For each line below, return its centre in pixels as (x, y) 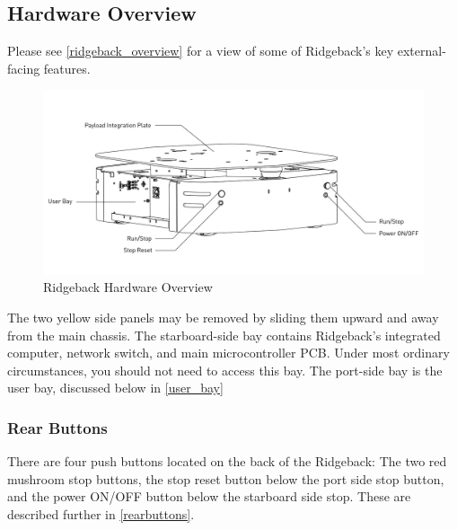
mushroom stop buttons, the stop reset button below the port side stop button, (226, 478)
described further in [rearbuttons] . (101, 513)
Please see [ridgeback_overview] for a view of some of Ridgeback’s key (201, 51)
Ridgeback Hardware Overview (128, 287)
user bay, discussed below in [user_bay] (115, 388)
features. (67, 68)
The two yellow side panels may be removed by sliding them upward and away (223, 317)
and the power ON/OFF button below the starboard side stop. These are (209, 496)
